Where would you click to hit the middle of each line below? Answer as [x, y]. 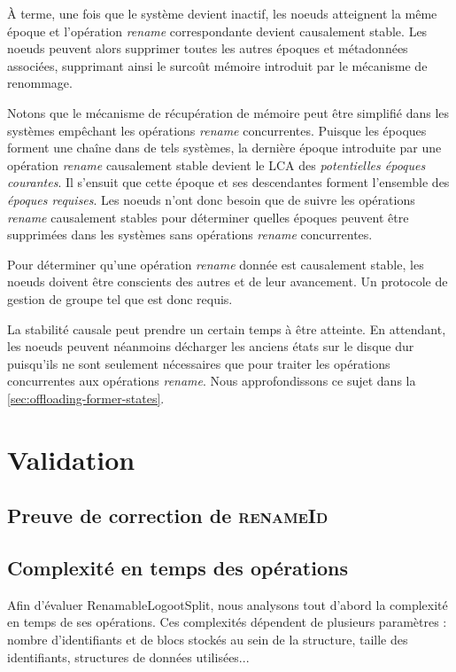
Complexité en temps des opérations [178, 568]
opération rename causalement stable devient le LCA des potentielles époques [216, 164]
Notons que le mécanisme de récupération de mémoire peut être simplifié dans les [228, 112]
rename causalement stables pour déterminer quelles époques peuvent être [208, 217]
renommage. [40, 83]
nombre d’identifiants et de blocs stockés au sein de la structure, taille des [208, 640]
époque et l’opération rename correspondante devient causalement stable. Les [217, 31]
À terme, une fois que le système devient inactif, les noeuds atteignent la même [222, 13]
